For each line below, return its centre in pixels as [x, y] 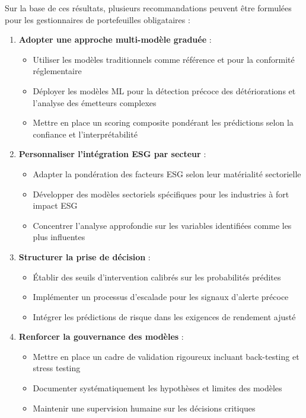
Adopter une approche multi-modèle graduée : [115, 39]
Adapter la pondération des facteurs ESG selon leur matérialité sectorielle [167, 173]
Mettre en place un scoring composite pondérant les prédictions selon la [163, 122]
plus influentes [59, 237]
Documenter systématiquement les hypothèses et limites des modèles [157, 388]
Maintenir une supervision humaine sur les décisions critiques [144, 408]
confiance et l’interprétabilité [85, 134]
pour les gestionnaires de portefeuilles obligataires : [98, 19]
